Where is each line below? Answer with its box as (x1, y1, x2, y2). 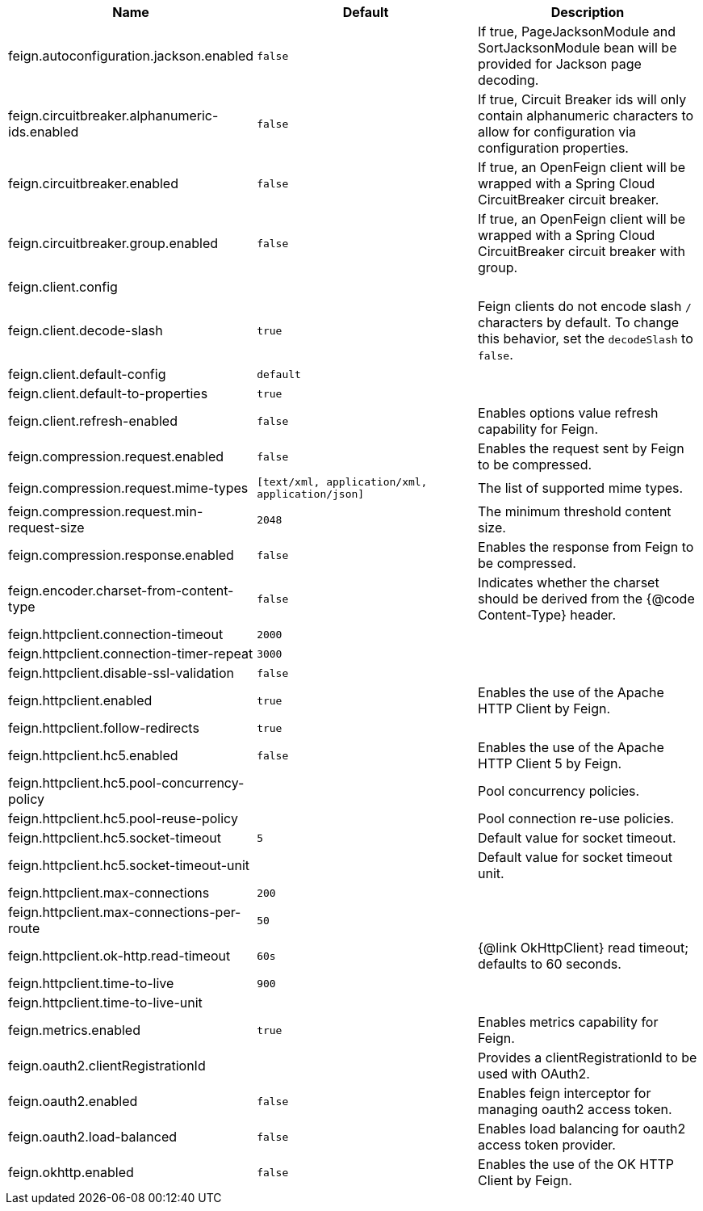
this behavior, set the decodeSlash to (478, 330, 693, 347)
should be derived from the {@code (478, 591, 695, 607)
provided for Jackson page (478, 56, 642, 72)
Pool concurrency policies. (478, 783, 640, 799)
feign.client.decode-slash (8, 322, 163, 338)
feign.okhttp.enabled (8, 1164, 134, 1180)
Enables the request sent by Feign (478, 440, 684, 456)
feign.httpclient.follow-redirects (8, 720, 199, 736)
